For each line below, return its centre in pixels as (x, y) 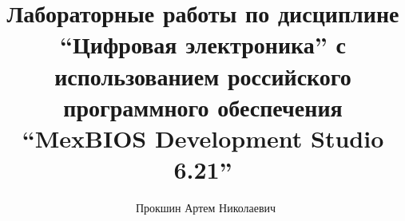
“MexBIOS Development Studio (203, 138)
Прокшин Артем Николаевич (206, 208)
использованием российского (203, 75)
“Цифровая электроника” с (203, 44)
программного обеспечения (203, 107)
